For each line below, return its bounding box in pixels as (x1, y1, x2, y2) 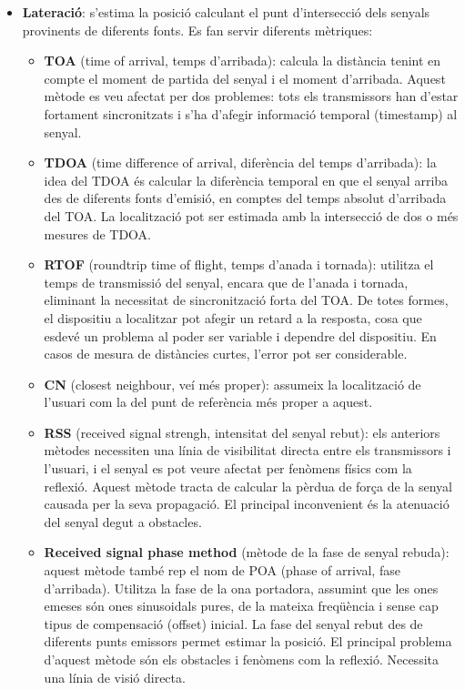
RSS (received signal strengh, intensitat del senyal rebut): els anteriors (44, 422, 440, 441)
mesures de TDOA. (44, 224, 152, 243)
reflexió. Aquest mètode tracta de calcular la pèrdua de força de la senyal (44, 476, 452, 495)
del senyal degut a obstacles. (44, 512, 202, 531)
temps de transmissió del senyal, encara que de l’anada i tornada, (44, 272, 409, 291)
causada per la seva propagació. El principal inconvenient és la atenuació (44, 494, 450, 513)
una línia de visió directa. (44, 667, 186, 686)
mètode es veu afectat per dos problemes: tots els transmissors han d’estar (44, 86, 459, 106)
